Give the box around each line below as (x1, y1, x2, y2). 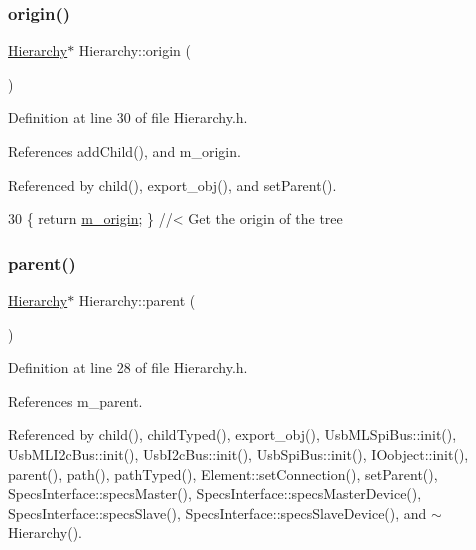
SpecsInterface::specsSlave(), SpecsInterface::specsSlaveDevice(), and (8, 502, 427, 523)
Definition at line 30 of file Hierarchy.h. (8, 107, 248, 128)
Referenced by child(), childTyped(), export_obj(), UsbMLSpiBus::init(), (8, 424, 457, 445)
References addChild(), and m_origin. (8, 141, 241, 161)
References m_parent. (8, 390, 143, 411)
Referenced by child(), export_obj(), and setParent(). (8, 174, 337, 195)
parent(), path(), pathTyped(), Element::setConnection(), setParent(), (8, 463, 438, 484)
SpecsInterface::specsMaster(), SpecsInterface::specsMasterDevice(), (8, 483, 422, 504)
